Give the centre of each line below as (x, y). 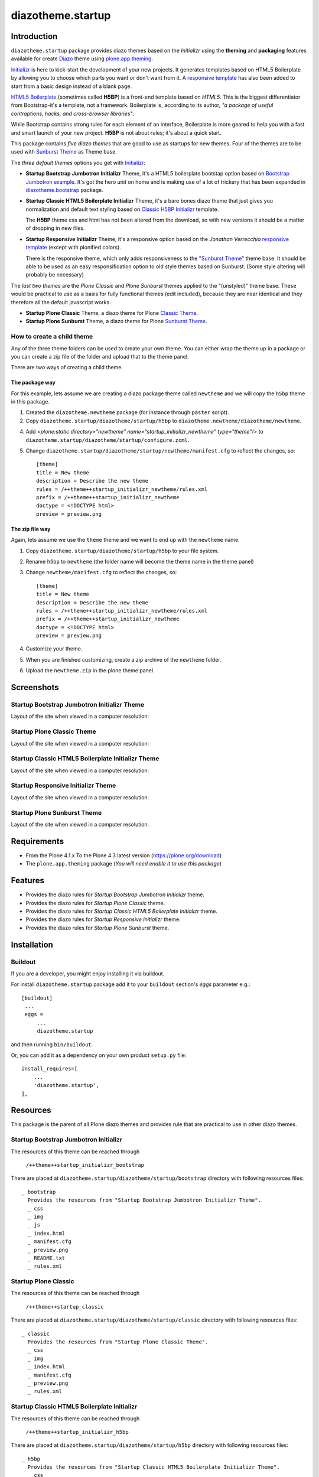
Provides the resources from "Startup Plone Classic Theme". (118, 1342)
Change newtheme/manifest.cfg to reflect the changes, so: (101, 572)
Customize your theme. (54, 649)
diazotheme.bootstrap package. (64, 190)
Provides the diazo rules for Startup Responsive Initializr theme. (103, 919)
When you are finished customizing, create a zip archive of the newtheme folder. (123, 659)
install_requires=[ (50, 1069)
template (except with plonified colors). (73, 248)
